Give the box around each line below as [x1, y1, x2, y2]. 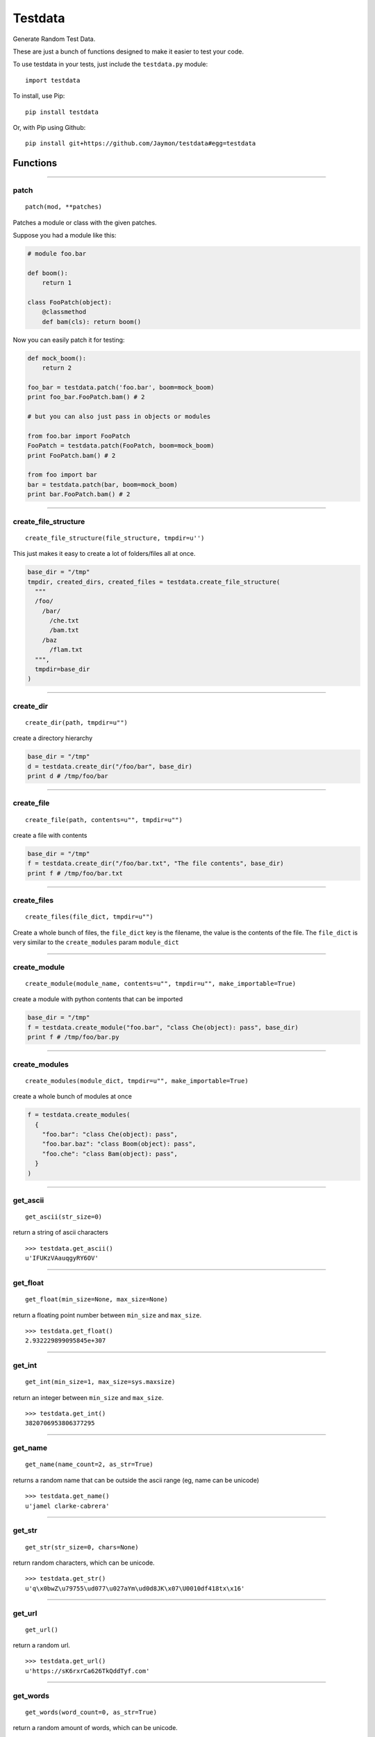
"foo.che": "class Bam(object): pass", [42, 1150, 178, 1158]
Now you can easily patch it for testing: [12, 336, 125, 344]
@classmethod [42, 308, 87, 316]
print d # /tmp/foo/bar [27, 772, 109, 780]
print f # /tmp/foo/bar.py [27, 1033, 119, 1042]
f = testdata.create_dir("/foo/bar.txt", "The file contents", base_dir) [27, 859, 284, 868]
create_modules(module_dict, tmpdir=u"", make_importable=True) [25, 1077, 249, 1085]
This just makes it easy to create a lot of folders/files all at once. [12, 550, 196, 558]
